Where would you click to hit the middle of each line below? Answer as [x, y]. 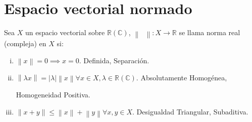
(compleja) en [25, 43]
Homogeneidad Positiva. [53, 95]
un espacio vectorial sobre [65, 32]
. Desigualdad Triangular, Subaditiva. [190, 111]
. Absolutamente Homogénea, [182, 77]
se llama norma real [210, 32]
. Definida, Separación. [114, 60]
